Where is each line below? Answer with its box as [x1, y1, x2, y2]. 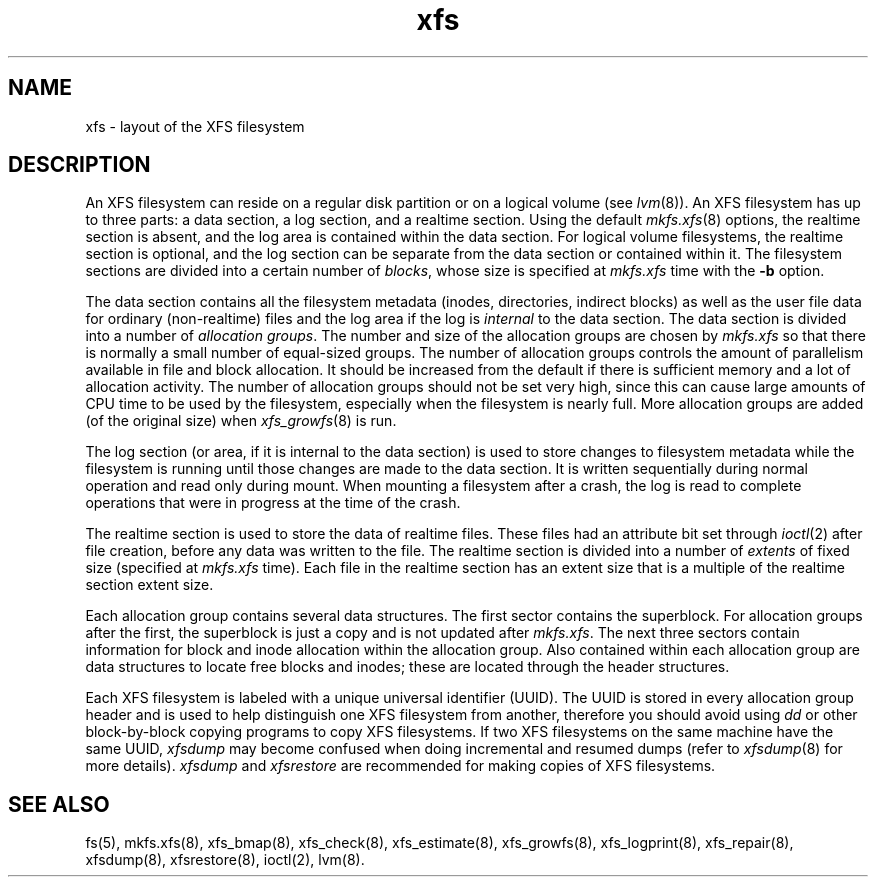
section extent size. [85, 576, 214, 594]
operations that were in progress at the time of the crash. [85, 494, 461, 512]
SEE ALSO [8, 791, 110, 817]
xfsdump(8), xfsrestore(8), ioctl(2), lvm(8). [85, 851, 365, 869]
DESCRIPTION [8, 152, 151, 178]
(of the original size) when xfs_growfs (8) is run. [85, 412, 397, 430]
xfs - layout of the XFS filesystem [85, 117, 305, 135]
